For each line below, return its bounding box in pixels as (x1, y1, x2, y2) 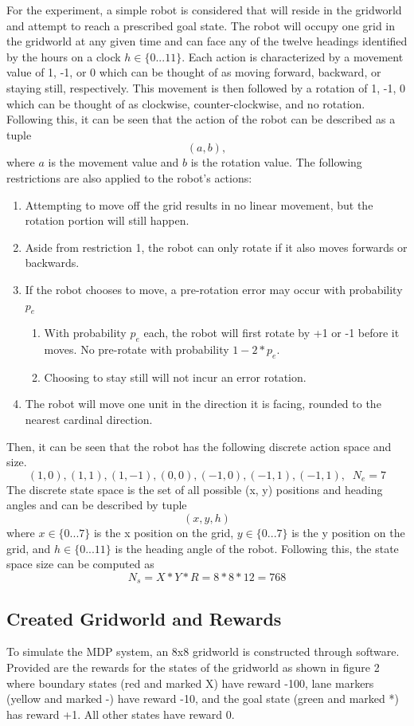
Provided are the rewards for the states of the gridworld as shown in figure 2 (6, 659, 380, 676)
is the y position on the (291, 524, 405, 541)
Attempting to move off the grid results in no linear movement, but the (25, 196, 373, 213)
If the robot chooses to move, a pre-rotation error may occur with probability (25, 281, 403, 297)
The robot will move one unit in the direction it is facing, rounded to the (25, 395, 381, 412)
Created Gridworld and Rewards (6, 606, 282, 630)
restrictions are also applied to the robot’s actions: (6, 169, 252, 186)
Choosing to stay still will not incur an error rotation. (44, 368, 307, 385)
